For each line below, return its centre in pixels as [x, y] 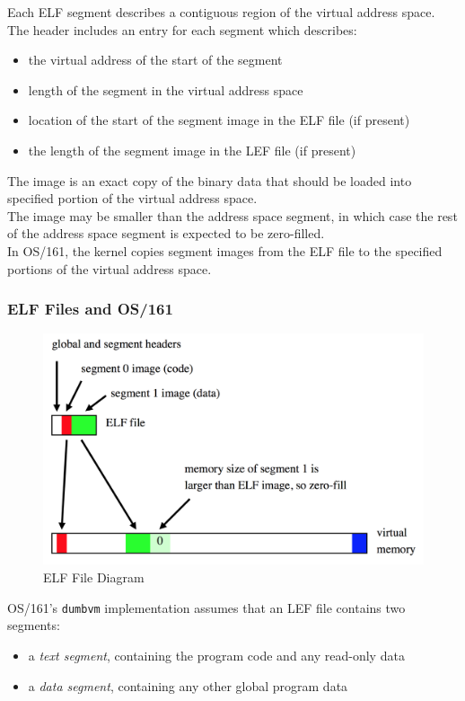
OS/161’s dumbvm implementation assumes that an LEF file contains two [206, 607]
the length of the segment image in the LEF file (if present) [192, 150]
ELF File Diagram [94, 577]
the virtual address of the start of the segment [155, 60]
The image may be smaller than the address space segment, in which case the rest [232, 215]
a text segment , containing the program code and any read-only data [216, 655]
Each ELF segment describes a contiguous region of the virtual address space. [221, 12]
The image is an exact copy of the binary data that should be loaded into [210, 180]
